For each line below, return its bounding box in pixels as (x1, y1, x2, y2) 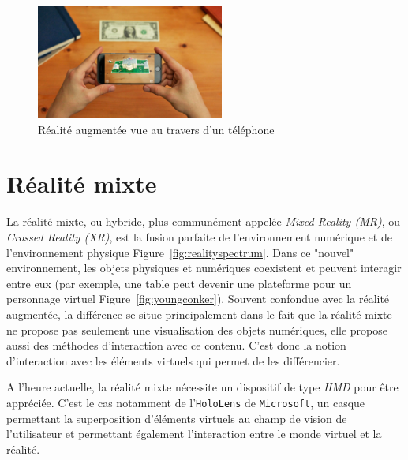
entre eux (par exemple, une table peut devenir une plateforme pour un (6, 275, 352, 291)
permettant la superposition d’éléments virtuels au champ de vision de (6, 410, 347, 426)
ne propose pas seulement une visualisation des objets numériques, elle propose (6, 321, 388, 338)
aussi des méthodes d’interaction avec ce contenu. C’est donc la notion (6, 337, 346, 353)
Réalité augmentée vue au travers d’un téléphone (38, 121, 275, 137)
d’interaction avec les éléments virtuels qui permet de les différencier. (6, 352, 340, 368)
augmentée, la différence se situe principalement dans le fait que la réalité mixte (6, 305, 392, 322)
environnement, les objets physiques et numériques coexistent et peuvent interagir (6, 260, 402, 276)
